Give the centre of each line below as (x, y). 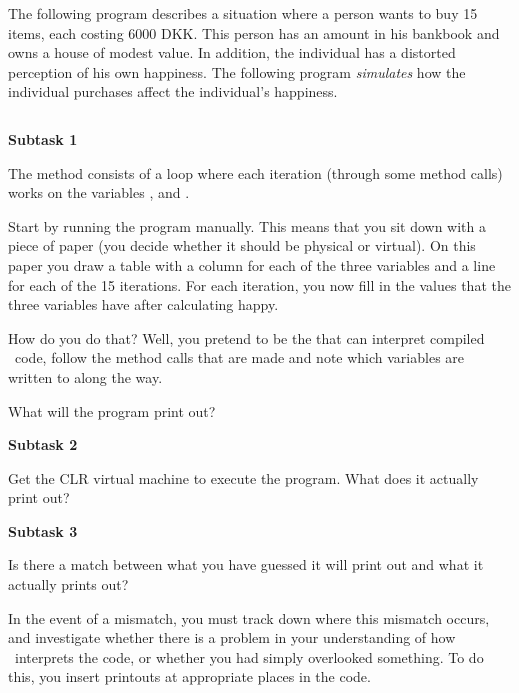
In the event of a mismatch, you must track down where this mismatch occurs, (249, 617)
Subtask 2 (43, 444)
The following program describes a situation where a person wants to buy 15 (243, 13)
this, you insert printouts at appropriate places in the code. (189, 676)
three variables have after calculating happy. (143, 304)
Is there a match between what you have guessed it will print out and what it (246, 564)
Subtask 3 (43, 530)
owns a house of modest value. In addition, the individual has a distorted (232, 52)
